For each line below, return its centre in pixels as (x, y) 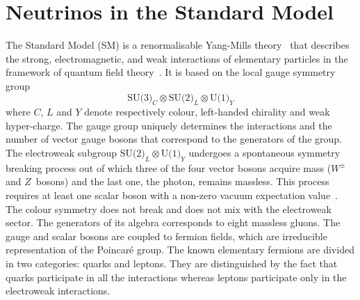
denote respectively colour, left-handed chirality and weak (207, 112)
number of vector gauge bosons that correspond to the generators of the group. (174, 139)
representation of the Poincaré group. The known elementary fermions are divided (180, 250)
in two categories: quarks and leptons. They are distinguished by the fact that (172, 263)
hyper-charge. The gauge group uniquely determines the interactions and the (169, 125)
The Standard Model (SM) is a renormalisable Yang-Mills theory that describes (178, 45)
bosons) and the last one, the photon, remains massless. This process (182, 181)
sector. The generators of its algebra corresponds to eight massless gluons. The (173, 222)
